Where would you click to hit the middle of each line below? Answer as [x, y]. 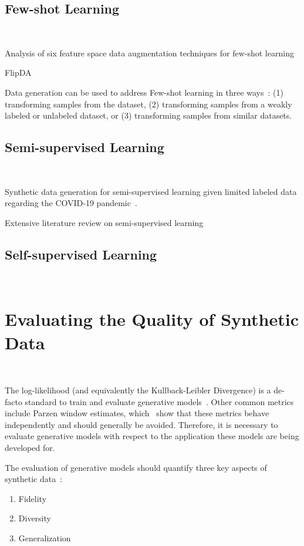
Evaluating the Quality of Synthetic [152, 319]
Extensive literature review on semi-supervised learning [104, 222]
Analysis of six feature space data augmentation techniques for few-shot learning [149, 53]
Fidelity [33, 498]
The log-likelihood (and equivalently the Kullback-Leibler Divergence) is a [138, 390]
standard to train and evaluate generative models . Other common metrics [159, 401]
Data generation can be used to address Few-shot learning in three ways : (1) [144, 92]
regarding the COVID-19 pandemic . [71, 203]
